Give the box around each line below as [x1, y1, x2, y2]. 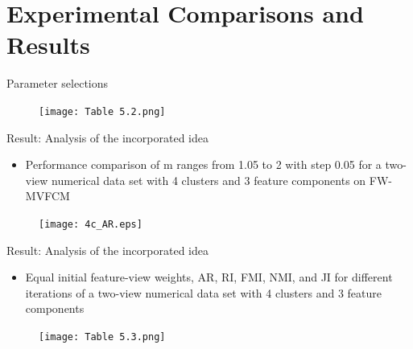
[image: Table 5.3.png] [39, 331, 166, 343]
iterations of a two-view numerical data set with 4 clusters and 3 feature [25, 284, 382, 301]
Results [6, 28, 90, 61]
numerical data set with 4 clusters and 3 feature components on [52, 171, 366, 188]
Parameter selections [6, 75, 109, 92]
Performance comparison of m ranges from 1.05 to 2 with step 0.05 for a [25, 156, 382, 173]
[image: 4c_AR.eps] [39, 218, 142, 230]
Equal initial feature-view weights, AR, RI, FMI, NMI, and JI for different [25, 269, 393, 285]
